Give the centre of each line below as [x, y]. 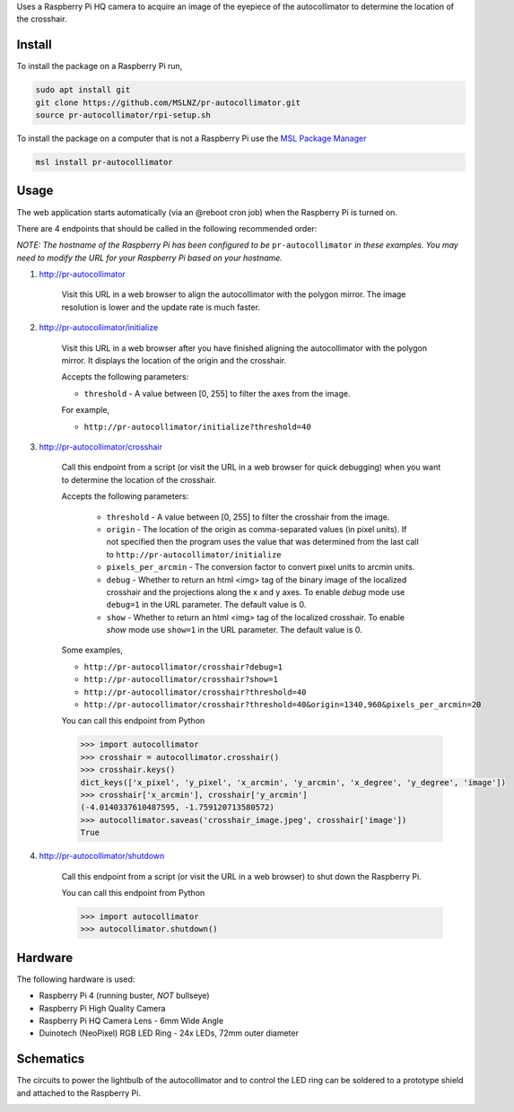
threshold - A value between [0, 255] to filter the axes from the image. [217, 393]
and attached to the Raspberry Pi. [78, 1093]
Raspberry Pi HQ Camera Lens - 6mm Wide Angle [131, 1020]
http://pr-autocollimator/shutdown [102, 856]
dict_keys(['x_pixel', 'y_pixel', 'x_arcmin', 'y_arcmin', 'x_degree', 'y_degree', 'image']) [293, 782]
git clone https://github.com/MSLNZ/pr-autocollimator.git [168, 102]
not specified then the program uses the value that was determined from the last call [262, 542]
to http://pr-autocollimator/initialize [194, 554]
